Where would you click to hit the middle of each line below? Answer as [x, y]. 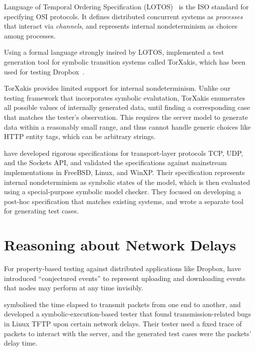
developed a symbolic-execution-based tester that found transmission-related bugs [127, 314]
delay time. [21, 343]
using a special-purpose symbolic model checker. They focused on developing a [123, 192]
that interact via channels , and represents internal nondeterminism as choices [121, 26]
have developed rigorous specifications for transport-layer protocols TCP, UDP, [124, 153]
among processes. [30, 35]
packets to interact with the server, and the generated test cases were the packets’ [128, 333]
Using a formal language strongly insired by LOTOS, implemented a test [114, 52]
